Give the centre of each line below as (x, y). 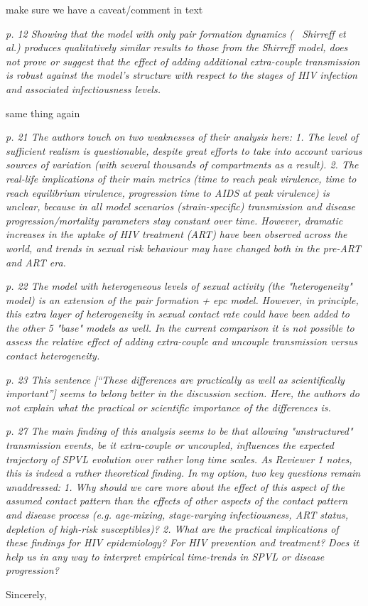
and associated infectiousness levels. (83, 88)
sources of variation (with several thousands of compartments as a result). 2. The (182, 164)
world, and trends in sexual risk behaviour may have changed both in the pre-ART (183, 248)
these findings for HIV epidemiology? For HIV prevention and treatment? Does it (183, 542)
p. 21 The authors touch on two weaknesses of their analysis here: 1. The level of (182, 137)
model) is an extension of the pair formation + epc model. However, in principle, (182, 299)
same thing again (43, 113)
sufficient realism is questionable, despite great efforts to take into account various (184, 150)
